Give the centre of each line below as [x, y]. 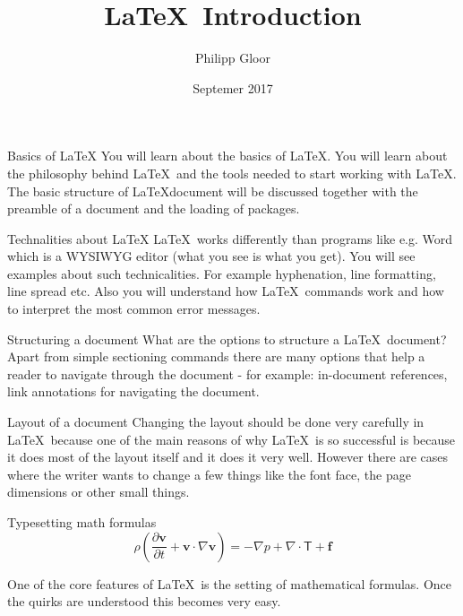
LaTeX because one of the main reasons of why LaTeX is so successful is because [231, 439]
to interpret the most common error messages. [134, 309]
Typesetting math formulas [82, 522]
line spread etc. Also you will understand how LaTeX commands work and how [226, 291]
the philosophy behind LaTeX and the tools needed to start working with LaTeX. [232, 173]
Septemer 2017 [233, 87]
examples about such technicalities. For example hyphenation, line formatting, [222, 273]
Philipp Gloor [233, 58]
